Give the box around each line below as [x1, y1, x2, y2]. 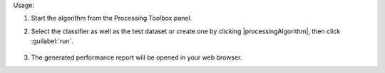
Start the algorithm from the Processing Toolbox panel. [31, 14, 192, 23]
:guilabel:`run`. [31, 37, 74, 45]
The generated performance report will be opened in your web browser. [31, 53, 242, 62]
